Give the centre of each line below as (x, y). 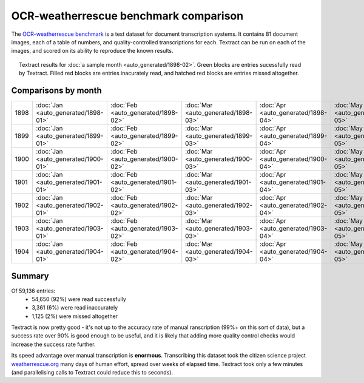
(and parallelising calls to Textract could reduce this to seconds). (92, 373)
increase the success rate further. (53, 344)
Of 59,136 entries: (33, 291)
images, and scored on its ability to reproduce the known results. (92, 51)
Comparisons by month (57, 90)
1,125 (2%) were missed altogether (75, 316)
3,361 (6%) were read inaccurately (75, 308)
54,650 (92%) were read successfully (79, 299)
